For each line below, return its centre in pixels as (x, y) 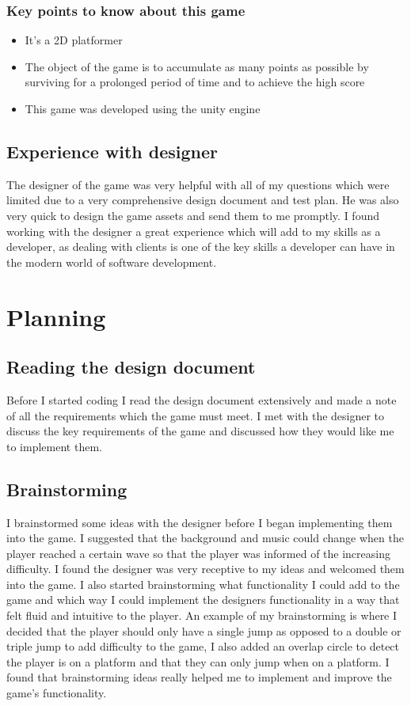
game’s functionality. (57, 693)
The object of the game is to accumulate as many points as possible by (197, 66)
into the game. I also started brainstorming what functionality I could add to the (203, 584)
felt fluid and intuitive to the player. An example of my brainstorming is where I (202, 615)
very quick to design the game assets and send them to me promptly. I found (193, 215)
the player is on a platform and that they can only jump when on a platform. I (198, 661)
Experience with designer (112, 151)
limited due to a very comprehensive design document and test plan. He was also (203, 200)
